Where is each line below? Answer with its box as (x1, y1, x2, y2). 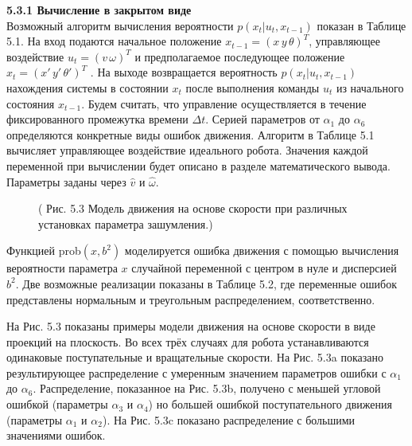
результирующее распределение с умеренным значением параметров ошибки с (6, 364, 387, 381)
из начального (336, 79, 404, 96)
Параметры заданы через (6, 173, 126, 190)
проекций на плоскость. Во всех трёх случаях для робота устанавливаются (6, 333, 369, 350)
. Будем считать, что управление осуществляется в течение (81, 95, 367, 111)
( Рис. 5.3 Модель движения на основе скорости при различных (38, 200, 348, 217)
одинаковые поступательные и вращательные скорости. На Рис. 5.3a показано (6, 349, 383, 366)
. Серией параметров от (205, 111, 320, 127)
